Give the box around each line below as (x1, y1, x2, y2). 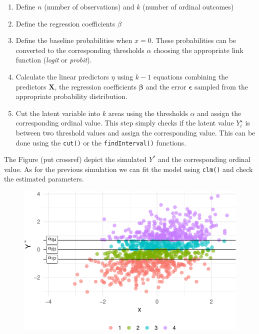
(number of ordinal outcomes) (142, 1, 234, 11)
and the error (145, 81, 186, 91)
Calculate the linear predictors (15, 71, 109, 81)
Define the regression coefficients (15, 18, 115, 28)
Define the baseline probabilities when (15, 35, 132, 45)
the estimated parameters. (4, 173, 84, 184)
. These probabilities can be (151, 35, 236, 45)
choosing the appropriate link (153, 44, 243, 55)
